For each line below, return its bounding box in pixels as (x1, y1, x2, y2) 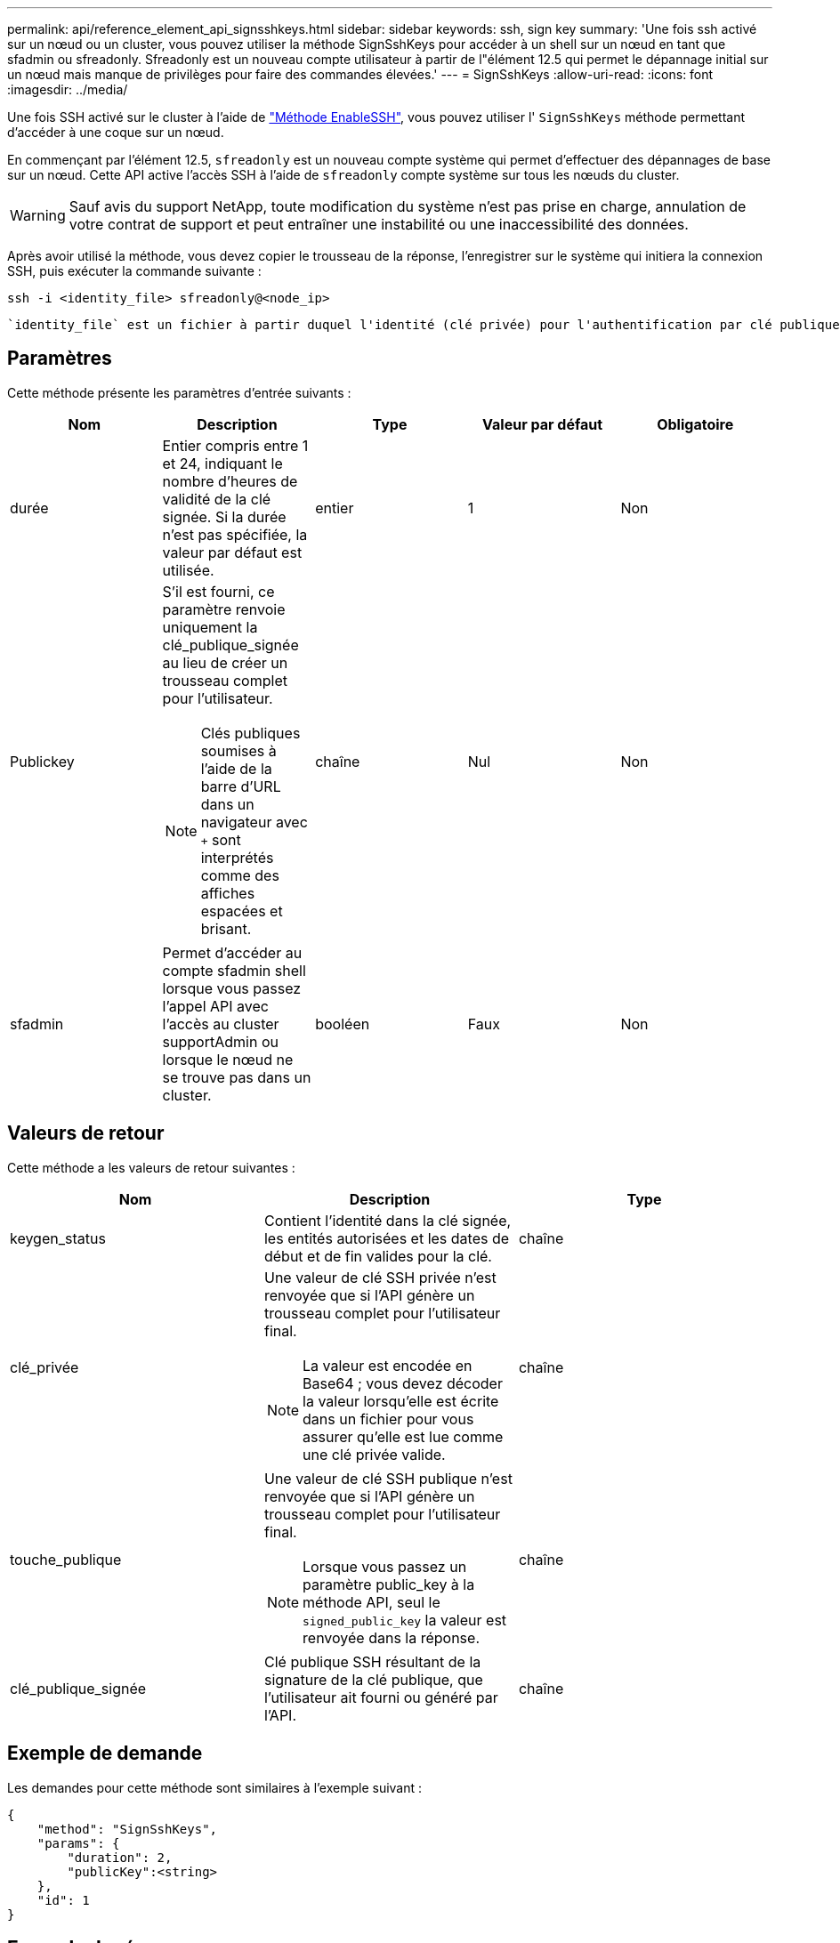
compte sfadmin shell (162, 961, 306, 980)
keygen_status (10, 1229, 106, 1247)
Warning (10, 206, 66, 224)
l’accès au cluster (162, 1014, 279, 1033)
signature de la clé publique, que (263, 1670, 483, 1689)
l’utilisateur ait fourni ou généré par (263, 1688, 498, 1706)
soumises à (200, 741, 277, 760)
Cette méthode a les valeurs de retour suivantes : (7, 1159, 295, 1175)
